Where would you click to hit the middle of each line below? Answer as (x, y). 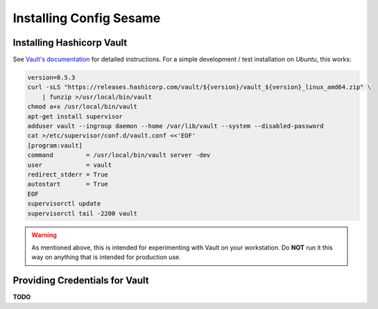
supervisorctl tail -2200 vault (83, 213)
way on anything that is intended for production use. (106, 257)
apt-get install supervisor (75, 116)
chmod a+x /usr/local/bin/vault (83, 107)
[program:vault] (55, 145)
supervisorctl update (64, 204)
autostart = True (68, 184)
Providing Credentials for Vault (81, 281)
